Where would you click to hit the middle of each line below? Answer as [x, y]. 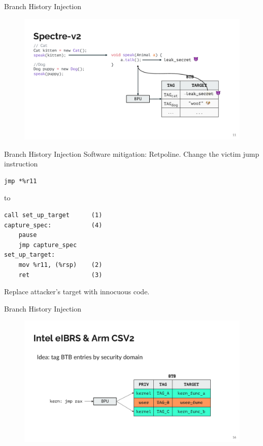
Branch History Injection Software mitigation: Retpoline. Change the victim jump [132, 153]
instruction [21, 164]
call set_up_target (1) [53, 215]
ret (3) [60, 275]
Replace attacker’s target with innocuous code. [77, 291]
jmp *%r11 [21, 181]
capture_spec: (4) [53, 225]
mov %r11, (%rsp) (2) [60, 265]
